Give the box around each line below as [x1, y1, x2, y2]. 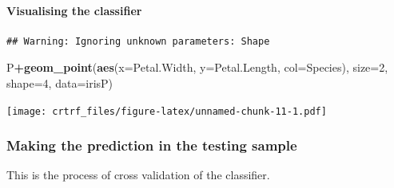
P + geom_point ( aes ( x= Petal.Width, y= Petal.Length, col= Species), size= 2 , [6, 59, 388, 76]
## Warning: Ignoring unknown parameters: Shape [6, 35, 270, 47]
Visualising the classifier [6, 2, 142, 18]
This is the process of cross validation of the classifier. [6, 166, 270, 183]
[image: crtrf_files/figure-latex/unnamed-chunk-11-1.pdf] [6, 105, 327, 117]
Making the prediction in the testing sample [6, 135, 297, 155]
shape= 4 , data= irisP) [6, 74, 113, 91]
